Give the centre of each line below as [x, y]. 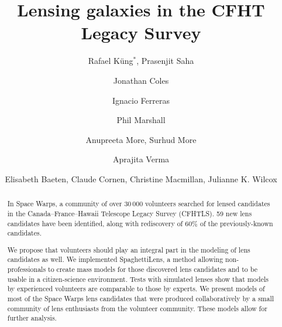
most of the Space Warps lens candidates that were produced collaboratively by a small [141, 299]
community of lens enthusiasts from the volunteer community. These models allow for [137, 308]
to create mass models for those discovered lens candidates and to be [153, 269]
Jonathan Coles [141, 80]
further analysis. [32, 318]
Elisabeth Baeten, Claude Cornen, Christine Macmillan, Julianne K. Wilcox [141, 178]
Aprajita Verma [141, 159]
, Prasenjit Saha [165, 61]
